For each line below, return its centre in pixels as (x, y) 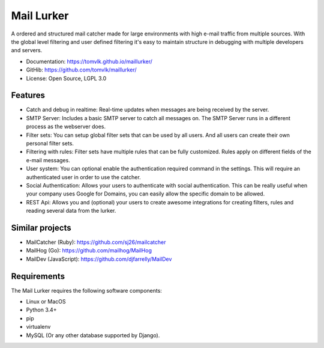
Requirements (38, 276)
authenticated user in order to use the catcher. (83, 177)
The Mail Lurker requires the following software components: (86, 290)
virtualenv (38, 327)
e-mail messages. (48, 160)
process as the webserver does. (66, 127)
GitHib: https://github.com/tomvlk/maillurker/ (82, 70)
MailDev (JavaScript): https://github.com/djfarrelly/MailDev (99, 259)
